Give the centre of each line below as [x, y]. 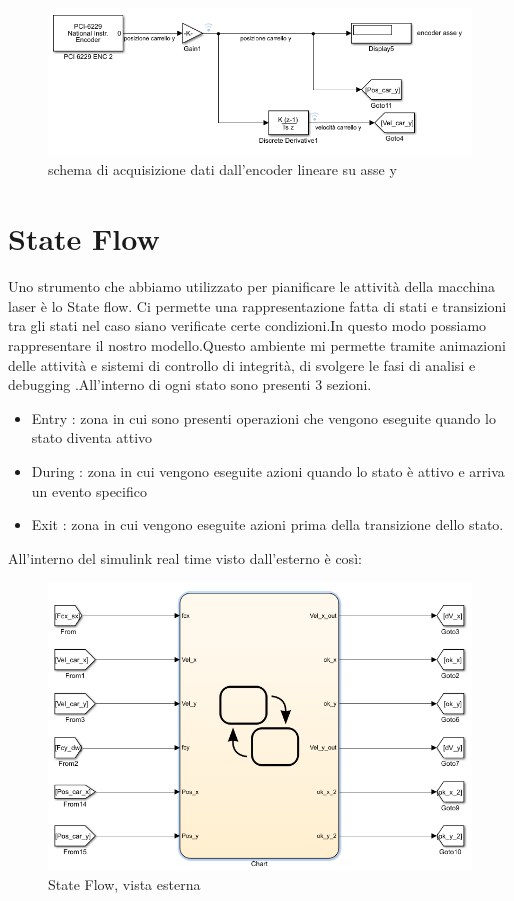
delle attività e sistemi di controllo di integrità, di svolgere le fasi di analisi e [242, 364]
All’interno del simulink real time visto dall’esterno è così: [185, 557]
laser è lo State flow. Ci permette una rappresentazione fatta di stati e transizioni [257, 305]
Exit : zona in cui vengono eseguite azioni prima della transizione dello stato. [267, 524]
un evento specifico [89, 490]
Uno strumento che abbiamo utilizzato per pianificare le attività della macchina [252, 286]
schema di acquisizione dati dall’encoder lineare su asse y [222, 169]
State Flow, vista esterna [124, 884]
